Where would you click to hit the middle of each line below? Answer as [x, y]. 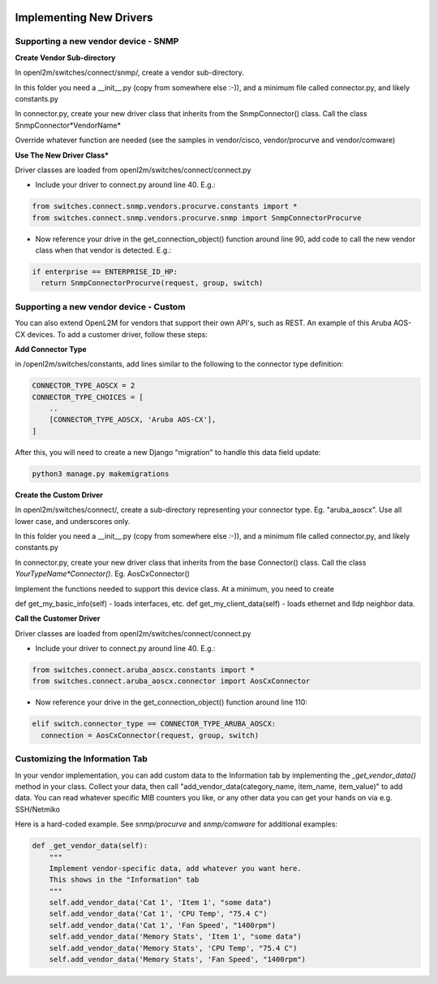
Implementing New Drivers [84, 17]
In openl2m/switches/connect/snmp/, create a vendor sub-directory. [130, 72]
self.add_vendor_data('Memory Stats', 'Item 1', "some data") [175, 937]
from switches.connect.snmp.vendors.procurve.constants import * [165, 206]
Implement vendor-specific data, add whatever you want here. [175, 868]
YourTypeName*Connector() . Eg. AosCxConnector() [103, 574]
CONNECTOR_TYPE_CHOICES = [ [88, 397]
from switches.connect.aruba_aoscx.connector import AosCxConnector [171, 681]
